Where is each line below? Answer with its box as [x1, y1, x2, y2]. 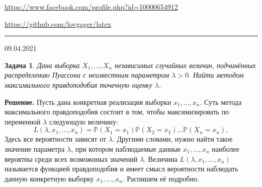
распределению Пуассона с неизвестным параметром [5, 70, 169, 80]
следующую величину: [49, 116, 118, 127]
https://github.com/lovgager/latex [5, 18, 112, 29]
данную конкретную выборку [5, 173, 94, 183]
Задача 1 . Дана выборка [5, 59, 80, 70]
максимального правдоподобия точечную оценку [5, 79, 152, 90]
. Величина [144, 153, 178, 164]
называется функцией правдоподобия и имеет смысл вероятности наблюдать [5, 163, 238, 174]
